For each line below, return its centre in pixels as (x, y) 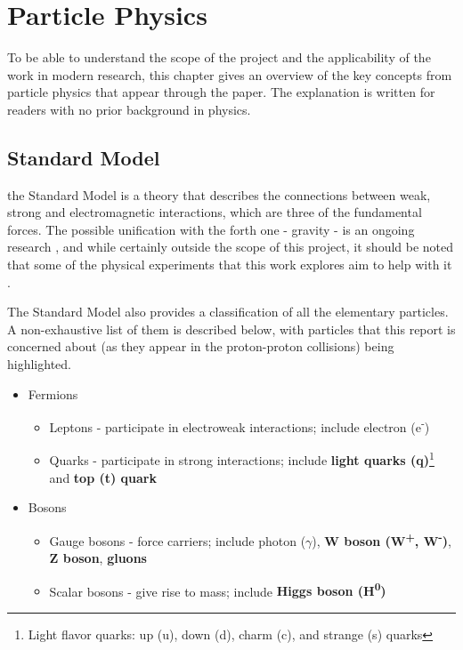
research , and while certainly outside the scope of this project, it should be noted (231, 247)
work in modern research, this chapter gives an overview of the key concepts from (230, 74)
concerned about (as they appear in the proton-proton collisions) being (201, 346)
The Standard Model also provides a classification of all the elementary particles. (228, 312)
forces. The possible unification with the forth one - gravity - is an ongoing (211, 229)
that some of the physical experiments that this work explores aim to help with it (230, 265)
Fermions (53, 393)
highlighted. (39, 364)
